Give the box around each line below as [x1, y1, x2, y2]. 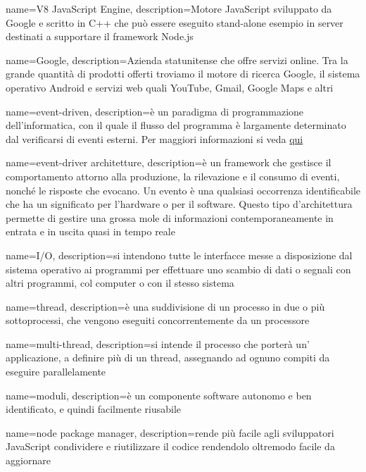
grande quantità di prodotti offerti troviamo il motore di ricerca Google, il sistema [6, 66, 360, 81]
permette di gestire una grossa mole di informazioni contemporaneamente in [6, 210, 334, 225]
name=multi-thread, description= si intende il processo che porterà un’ [6, 336, 310, 351]
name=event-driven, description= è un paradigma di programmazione [6, 104, 304, 118]
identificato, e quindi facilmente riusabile [6, 402, 182, 416]
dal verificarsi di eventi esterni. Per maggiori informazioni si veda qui [6, 131, 303, 146]
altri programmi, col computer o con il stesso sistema [6, 275, 234, 290]
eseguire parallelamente [6, 364, 106, 379]
